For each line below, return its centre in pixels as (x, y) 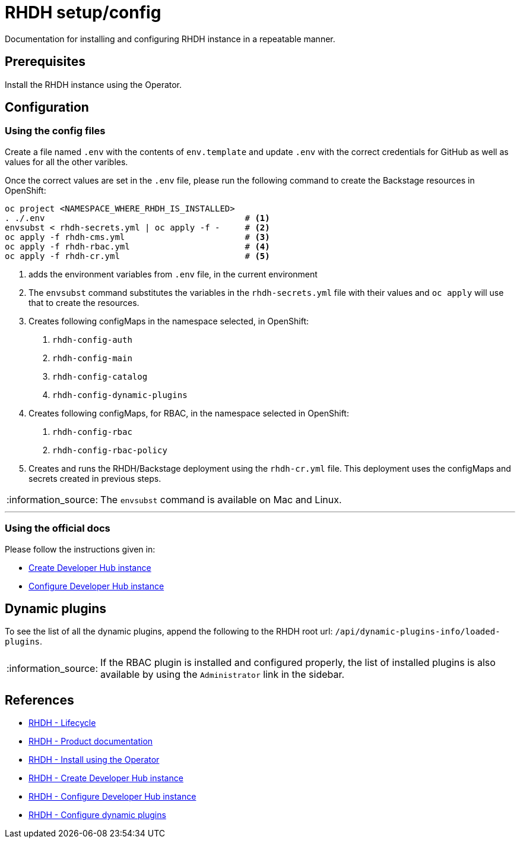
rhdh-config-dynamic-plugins (120, 395)
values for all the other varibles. (66, 162)
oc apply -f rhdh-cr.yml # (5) (137, 256)
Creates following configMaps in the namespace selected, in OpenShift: (169, 321)
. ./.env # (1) (137, 218)
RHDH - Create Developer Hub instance (106, 778)
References (39, 700)
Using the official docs (58, 528)
